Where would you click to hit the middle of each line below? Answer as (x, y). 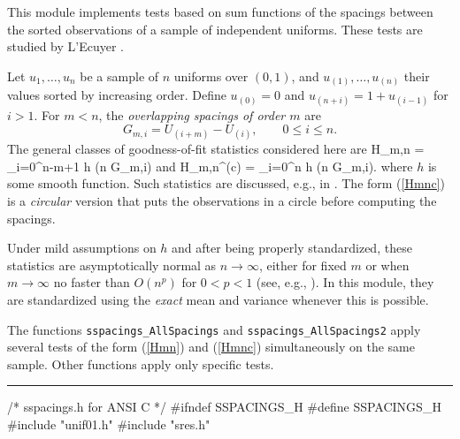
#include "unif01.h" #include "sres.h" (109, 424)
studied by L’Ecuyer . (65, 46)
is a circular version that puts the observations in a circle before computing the (222, 201)
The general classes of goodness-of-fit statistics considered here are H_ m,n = (216, 149)
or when (387, 265)
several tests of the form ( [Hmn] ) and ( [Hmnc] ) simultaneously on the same (211, 347)
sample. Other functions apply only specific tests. (141, 363)
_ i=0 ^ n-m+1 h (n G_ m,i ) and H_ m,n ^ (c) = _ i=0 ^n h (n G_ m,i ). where (210, 166)
